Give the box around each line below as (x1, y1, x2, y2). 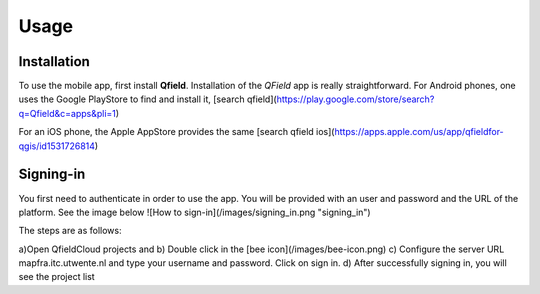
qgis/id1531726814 (18, 140, 95, 152)
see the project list (18, 271, 95, 283)
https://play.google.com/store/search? (276, 93, 435, 105)
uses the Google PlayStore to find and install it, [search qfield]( (18, 93, 277, 105)
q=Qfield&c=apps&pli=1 (18, 107, 117, 119)
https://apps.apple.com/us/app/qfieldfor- (334, 126, 504, 138)
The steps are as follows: (18, 225, 122, 237)
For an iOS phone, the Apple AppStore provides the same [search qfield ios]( (18, 126, 335, 138)
